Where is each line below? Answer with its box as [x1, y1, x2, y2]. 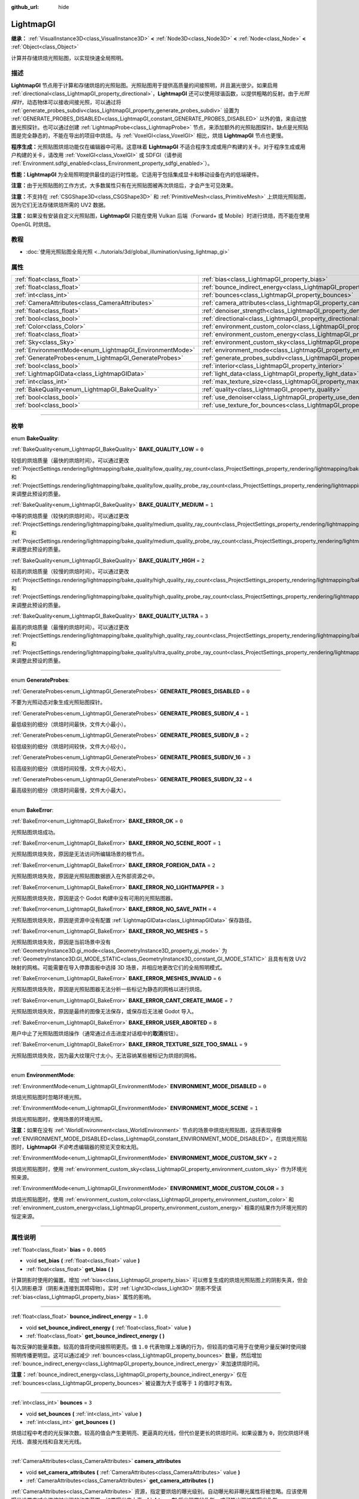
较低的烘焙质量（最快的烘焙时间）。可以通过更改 [11, 456, 129, 464]
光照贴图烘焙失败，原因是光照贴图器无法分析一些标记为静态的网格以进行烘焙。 [11, 986, 205, 993]
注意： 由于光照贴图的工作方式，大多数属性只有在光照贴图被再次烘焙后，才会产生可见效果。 [11, 182, 236, 189]
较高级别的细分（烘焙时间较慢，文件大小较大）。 [11, 764, 129, 772]
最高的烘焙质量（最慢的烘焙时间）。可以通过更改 [11, 624, 129, 631]
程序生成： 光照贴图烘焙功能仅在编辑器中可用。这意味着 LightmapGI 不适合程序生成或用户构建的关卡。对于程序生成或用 [11, 143, 306, 150]
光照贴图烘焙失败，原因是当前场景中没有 [11, 938, 111, 946]
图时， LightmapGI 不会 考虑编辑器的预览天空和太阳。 [11, 1143, 142, 1151]
